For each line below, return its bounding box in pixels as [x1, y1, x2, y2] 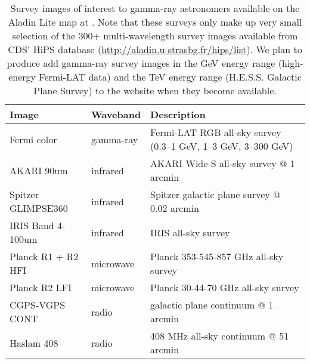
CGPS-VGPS [10, 298, 66, 311]
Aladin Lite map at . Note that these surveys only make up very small [8, 15, 302, 29]
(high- [278, 56, 303, 70]
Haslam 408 [10, 335, 58, 350]
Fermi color [10, 132, 57, 146]
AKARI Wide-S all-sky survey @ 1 [150, 156, 295, 170]
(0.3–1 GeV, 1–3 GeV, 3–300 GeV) [150, 139, 293, 153]
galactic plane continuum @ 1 [150, 298, 274, 311]
